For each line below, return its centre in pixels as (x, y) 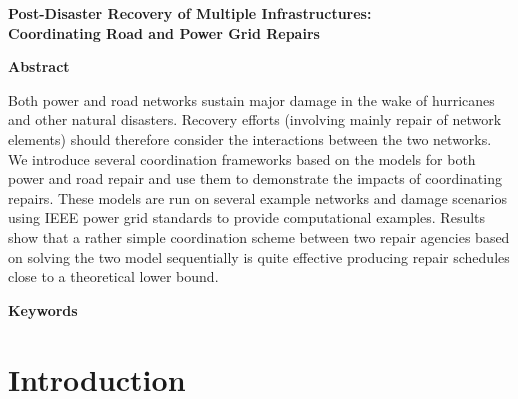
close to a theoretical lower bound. (113, 276)
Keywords (43, 309)
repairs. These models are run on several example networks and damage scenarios (257, 197)
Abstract (39, 66)
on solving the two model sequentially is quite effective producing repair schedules (259, 256)
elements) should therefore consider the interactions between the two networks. (250, 138)
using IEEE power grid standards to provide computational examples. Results (247, 217)
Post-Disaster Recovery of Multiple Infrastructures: (190, 13)
